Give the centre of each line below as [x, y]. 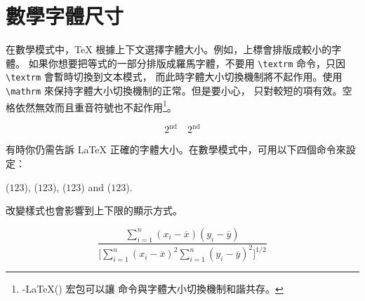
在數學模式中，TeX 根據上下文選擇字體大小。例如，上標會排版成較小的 [169, 49]
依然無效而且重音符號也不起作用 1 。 [96, 106]
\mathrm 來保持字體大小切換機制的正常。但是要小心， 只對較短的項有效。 [174, 91]
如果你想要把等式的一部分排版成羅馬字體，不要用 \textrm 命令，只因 [187, 63]
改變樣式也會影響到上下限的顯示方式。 [94, 210]
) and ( [96, 187]
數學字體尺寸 [65, 16]
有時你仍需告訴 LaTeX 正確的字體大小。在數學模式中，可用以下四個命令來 [176, 149]
